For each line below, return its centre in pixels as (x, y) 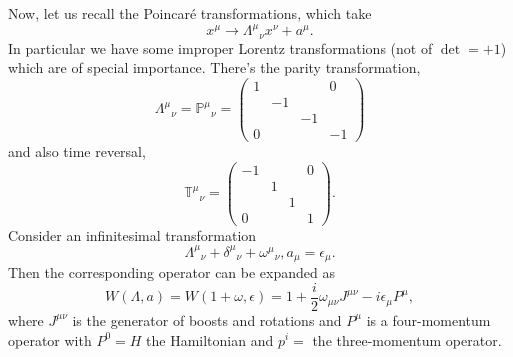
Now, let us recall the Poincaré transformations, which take (190, 13)
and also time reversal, (77, 150)
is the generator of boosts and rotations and (207, 319)
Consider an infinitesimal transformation (132, 234)
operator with (50, 339)
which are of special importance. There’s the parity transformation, (214, 67)
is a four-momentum (428, 319)
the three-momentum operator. (407, 339)
